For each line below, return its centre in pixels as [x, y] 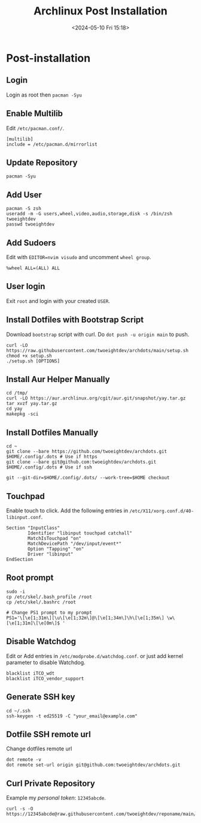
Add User [24, 195]
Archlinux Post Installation [100, 11]
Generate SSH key [41, 697]
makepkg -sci [22, 414]
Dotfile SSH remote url [48, 734]
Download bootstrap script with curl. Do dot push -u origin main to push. [98, 334]
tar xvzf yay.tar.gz [32, 404]
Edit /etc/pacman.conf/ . [35, 128]
